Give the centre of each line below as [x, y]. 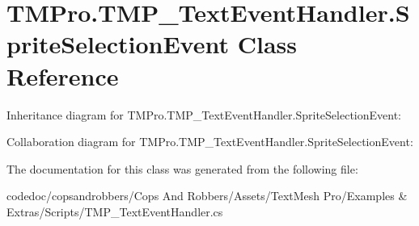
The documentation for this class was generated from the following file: [182, 168]
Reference [63, 75]
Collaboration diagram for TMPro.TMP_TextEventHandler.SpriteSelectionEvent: [210, 142]
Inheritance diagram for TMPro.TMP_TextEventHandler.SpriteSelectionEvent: [204, 114]
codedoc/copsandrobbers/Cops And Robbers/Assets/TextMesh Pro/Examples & [207, 196]
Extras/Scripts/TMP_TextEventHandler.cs [115, 211]
